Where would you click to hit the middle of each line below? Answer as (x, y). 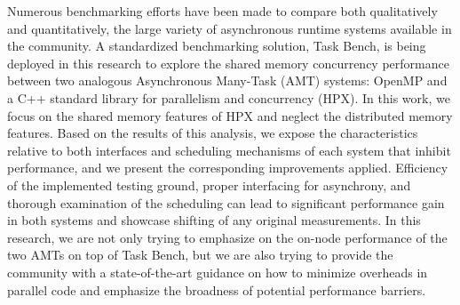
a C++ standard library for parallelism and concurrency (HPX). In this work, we (229, 97)
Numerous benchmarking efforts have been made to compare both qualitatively (222, 11)
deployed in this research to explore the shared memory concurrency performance (228, 63)
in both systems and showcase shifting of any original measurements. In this (214, 220)
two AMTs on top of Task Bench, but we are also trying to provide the (200, 255)
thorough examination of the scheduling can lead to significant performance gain (226, 202)
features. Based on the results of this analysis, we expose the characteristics (213, 133)
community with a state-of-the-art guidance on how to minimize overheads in (218, 272)
